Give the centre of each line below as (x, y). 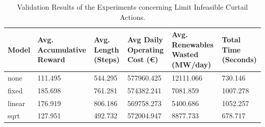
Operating (145, 49)
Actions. (132, 17)
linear (17, 103)
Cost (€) (143, 59)
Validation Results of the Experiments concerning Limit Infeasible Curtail (132, 7)
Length (107, 49)
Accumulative (62, 49)
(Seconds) (239, 59)
